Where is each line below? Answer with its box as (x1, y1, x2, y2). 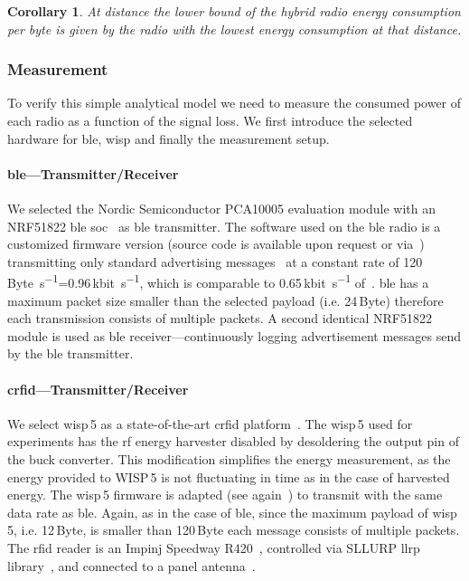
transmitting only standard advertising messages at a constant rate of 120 (7, 252, 423, 271)
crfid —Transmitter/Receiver (7, 379, 189, 398)
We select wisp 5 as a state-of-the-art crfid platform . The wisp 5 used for (7, 414, 413, 433)
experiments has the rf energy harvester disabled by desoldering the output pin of (7, 432, 459, 451)
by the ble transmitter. (7, 344, 134, 363)
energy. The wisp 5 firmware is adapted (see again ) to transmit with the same (7, 485, 443, 504)
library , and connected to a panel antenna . (7, 556, 256, 575)
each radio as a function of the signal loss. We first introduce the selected (7, 111, 413, 129)
